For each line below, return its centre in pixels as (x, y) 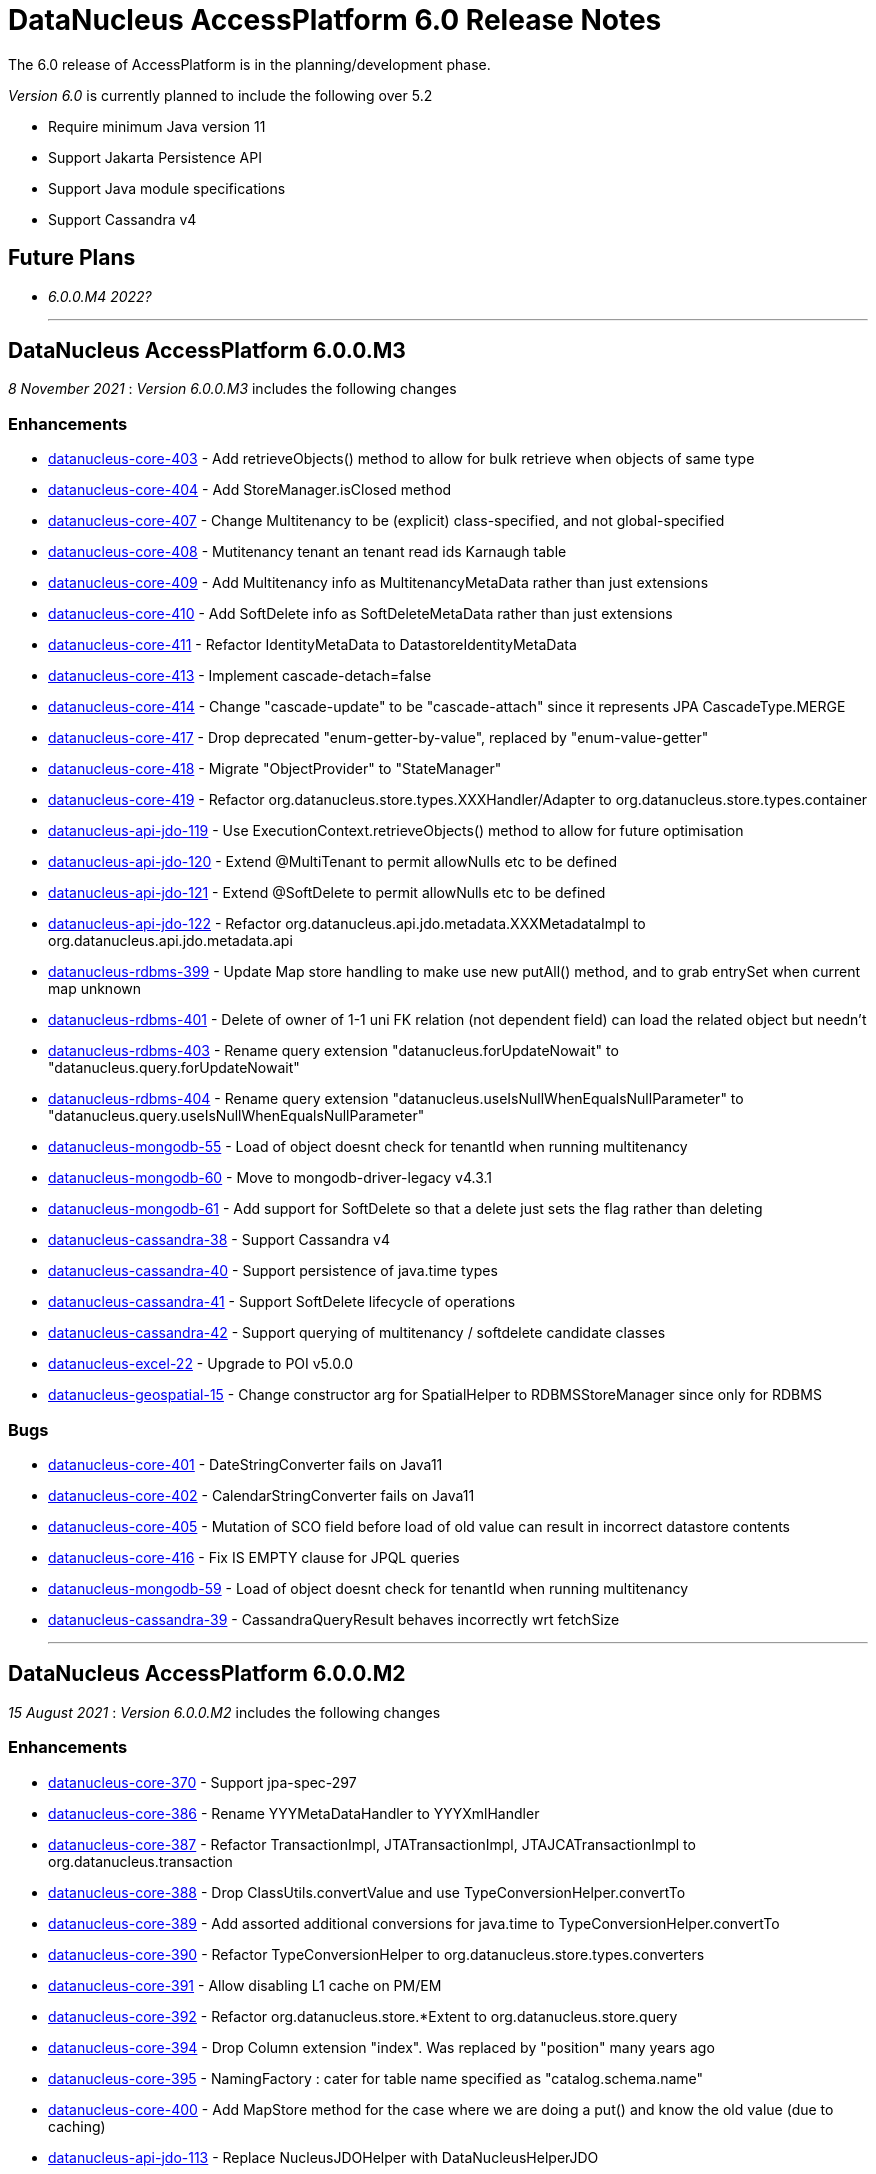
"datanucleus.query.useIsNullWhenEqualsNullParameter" (236, 1116)
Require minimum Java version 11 (157, 126)
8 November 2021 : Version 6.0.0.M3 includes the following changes (232, 389)
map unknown (95, 989)
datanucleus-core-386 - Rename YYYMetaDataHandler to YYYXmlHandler (294, 1813)
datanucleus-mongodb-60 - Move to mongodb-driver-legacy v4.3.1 (270, 1178)
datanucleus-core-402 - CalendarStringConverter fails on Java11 (261, 1495)
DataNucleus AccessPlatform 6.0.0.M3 (207, 351)
